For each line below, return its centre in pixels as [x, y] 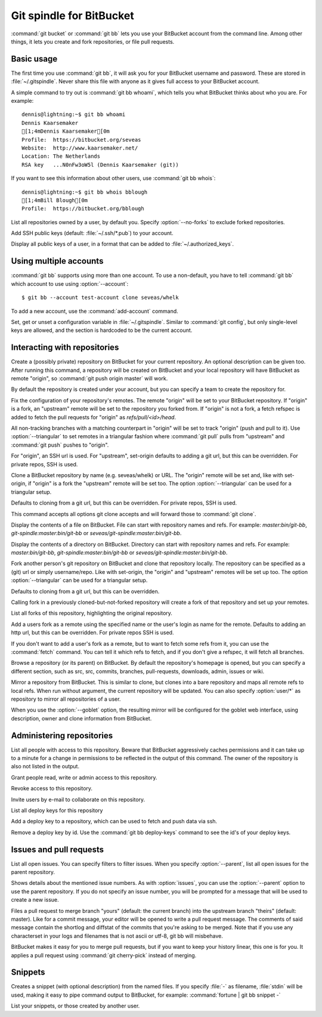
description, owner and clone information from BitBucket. [81, 718]
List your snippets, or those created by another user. [75, 1006]
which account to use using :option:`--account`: [70, 283]
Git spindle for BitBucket [72, 16]
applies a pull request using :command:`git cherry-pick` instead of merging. [104, 955]
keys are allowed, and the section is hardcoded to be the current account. [102, 330]
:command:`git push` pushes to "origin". [60, 445]
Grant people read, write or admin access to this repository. [84, 777]
